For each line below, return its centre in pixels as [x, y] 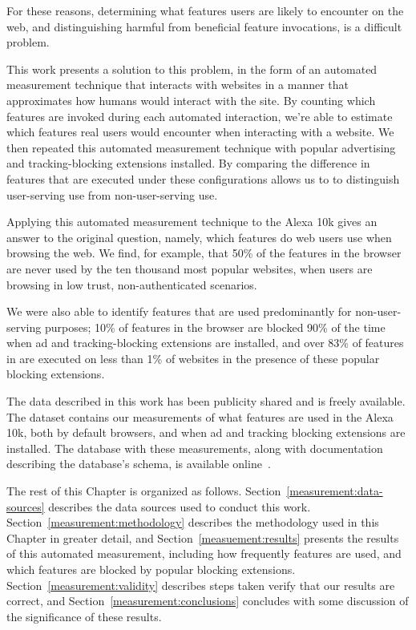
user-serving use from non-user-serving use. [112, 194]
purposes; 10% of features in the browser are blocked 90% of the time [215, 327]
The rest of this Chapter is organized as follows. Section [144, 491]
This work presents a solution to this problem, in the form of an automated [192, 69]
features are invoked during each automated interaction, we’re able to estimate [200, 116]
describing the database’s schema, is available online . [139, 464]
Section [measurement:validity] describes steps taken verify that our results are [201, 585]
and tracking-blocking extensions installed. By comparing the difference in [188, 163]
